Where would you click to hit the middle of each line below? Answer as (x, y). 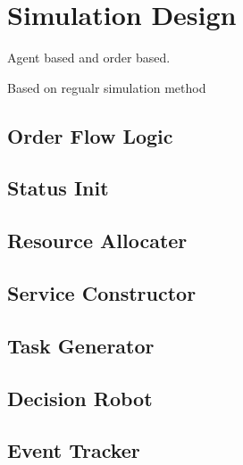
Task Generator (81, 345)
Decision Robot (80, 398)
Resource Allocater (97, 241)
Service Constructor (102, 293)
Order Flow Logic (90, 135)
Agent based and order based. (89, 58)
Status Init (58, 188)
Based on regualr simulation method (107, 87)
